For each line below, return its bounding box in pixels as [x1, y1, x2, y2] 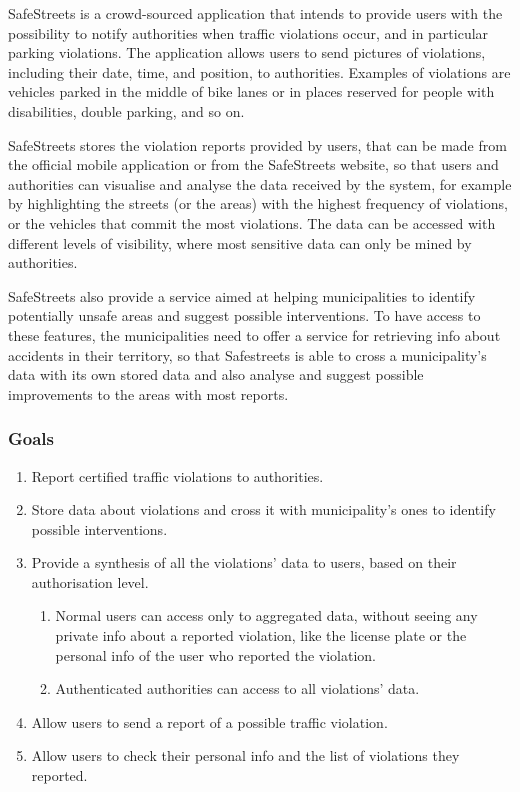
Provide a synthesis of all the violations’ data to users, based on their [31, 552, 457, 573]
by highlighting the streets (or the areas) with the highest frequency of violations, [8, 193, 508, 214]
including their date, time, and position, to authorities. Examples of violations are [8, 61, 511, 82]
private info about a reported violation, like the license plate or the [55, 625, 467, 646]
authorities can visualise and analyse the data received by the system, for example [8, 173, 512, 194]
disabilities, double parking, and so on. [8, 100, 245, 121]
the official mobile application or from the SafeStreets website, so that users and [8, 154, 499, 175]
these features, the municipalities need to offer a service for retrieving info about [8, 324, 501, 345]
